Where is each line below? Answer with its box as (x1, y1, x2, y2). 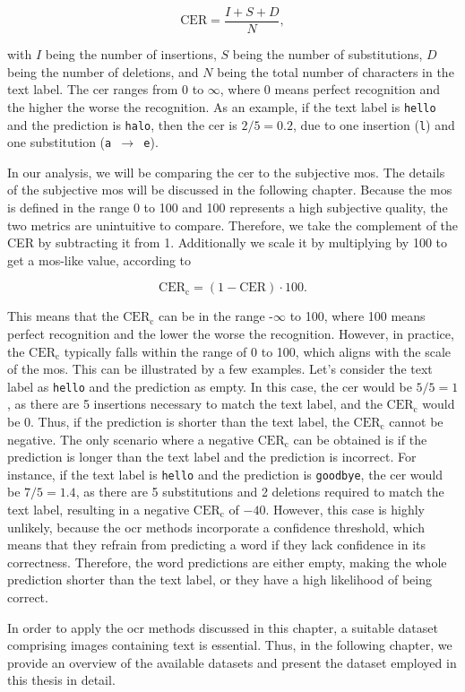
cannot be (389, 412, 443, 430)
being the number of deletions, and (7, 62, 199, 81)
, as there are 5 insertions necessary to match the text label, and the (7, 394, 383, 413)
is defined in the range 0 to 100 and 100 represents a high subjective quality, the (7, 198, 448, 216)
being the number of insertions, (45, 45, 217, 64)
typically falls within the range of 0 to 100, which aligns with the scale (64, 342, 452, 360)
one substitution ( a (7, 133, 112, 151)
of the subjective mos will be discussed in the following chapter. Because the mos (7, 180, 452, 199)
